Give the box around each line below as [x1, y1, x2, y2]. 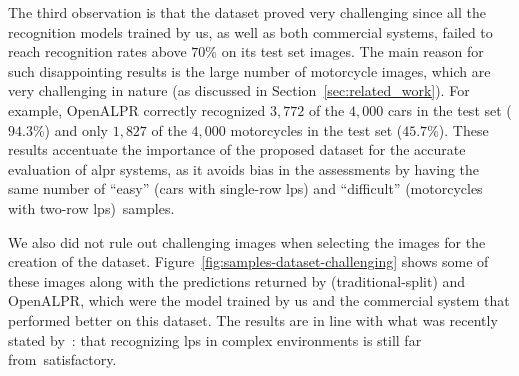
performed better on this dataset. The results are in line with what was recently [8, 309, 498, 330]
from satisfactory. [8, 349, 117, 370]
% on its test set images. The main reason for [205, 41, 484, 62]
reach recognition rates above [8, 41, 187, 62]
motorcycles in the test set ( [230, 119, 403, 140]
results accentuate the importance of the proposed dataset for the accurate [8, 139, 466, 160]
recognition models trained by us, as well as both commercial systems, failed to [8, 21, 493, 42]
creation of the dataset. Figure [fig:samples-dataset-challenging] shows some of [8, 251, 489, 272]
